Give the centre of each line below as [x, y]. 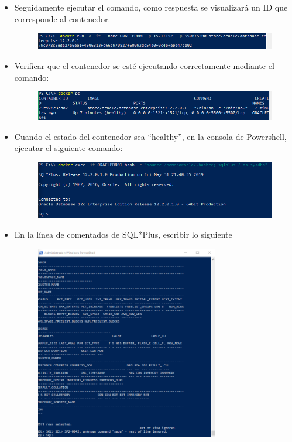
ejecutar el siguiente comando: [68, 148]
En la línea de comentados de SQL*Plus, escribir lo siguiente [123, 234]
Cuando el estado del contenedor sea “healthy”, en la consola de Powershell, [150, 136]
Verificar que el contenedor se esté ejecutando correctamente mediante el [144, 65]
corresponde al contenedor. [62, 18]
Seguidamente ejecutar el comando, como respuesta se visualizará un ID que [151, 7]
